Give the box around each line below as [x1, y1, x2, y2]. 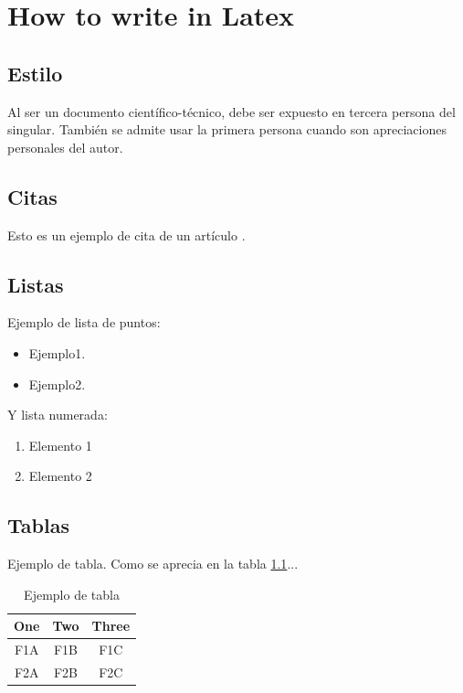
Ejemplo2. [28, 374, 86, 393]
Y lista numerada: [7, 405, 108, 424]
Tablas [7, 511, 69, 539]
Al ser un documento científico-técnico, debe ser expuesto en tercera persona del [7, 101, 456, 121]
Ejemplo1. [28, 343, 86, 362]
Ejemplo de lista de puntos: [7, 313, 161, 332]
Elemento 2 [28, 466, 92, 485]
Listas [7, 270, 64, 298]
